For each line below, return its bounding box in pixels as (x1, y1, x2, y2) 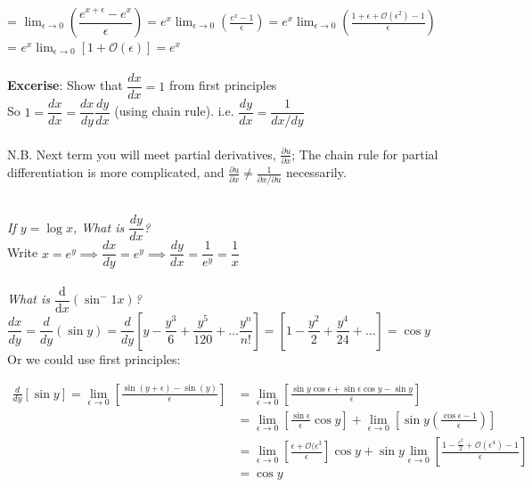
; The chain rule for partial (291, 144, 438, 163)
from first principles (168, 76, 277, 94)
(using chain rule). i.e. (114, 101, 234, 120)
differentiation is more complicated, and (7, 163, 225, 182)
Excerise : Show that (7, 76, 123, 94)
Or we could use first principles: (7, 349, 181, 368)
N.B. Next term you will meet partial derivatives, (7, 144, 276, 163)
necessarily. (285, 163, 347, 182)
